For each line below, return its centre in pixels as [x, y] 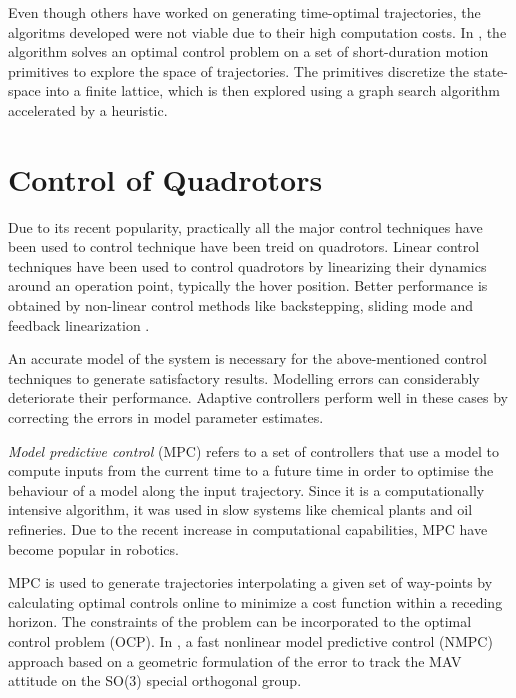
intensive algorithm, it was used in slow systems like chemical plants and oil [240, 509]
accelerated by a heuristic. [88, 109]
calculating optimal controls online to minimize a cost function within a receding [255, 601]
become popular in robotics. [93, 548]
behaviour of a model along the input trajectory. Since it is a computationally [246, 489]
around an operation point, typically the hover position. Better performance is [248, 285]
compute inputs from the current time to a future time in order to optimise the [251, 470]
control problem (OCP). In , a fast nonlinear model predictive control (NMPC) [250, 640]
